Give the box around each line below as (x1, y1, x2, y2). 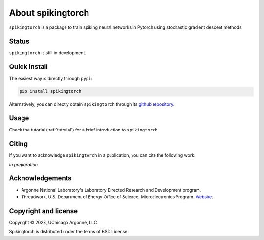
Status (9, 37, 30, 45)
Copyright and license (9, 207, 78, 215)
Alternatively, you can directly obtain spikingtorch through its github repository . (9, 101, 175, 107)
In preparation (9, 161, 38, 167)
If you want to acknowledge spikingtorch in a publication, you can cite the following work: (9, 153, 196, 158)
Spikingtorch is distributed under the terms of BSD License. (9, 229, 129, 235)
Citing (9, 140, 28, 148)
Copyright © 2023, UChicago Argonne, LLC (9, 219, 97, 225)
